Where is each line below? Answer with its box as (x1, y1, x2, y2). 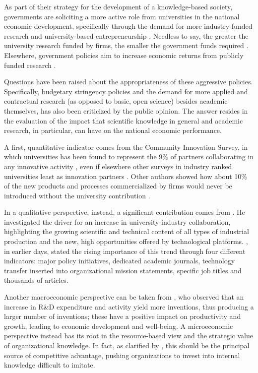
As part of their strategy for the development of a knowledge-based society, (4, 1, 233, 11)
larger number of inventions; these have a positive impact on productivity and (4, 311, 241, 321)
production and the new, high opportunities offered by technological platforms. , (4, 236, 248, 247)
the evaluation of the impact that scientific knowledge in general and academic (4, 115, 243, 125)
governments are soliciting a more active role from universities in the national (4, 11, 240, 21)
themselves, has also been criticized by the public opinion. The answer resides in (4, 105, 248, 116)
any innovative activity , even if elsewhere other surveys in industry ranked (4, 161, 232, 171)
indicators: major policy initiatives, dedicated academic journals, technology (4, 255, 235, 266)
